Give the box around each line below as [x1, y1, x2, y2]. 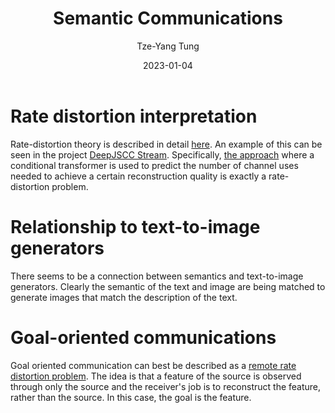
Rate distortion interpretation [10, 105, 258, 127]
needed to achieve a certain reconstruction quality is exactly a [10, 170, 267, 182]
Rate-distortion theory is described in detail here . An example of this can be [10, 138, 323, 150]
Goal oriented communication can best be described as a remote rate [10, 359, 297, 371]
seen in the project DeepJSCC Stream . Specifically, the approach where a [10, 148, 315, 161]
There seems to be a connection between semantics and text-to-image [10, 270, 304, 282]
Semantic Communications [53, 7, 283, 30]
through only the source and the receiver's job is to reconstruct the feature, [10, 380, 322, 392]
